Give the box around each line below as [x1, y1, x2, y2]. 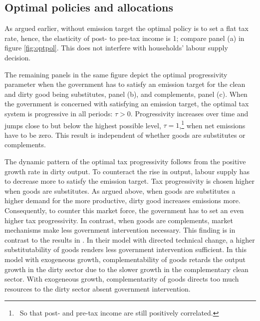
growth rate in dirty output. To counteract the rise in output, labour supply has [4, 166, 250, 176]
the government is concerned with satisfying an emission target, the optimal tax [4, 98, 249, 109]
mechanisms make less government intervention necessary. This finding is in [4, 225, 236, 235]
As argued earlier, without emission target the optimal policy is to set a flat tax [4, 23, 249, 33]
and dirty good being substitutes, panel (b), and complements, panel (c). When [4, 88, 248, 99]
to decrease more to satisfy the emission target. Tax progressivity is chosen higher [4, 176, 255, 186]
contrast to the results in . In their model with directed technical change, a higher [4, 234, 255, 245]
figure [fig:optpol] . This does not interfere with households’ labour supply [4, 42, 228, 53]
